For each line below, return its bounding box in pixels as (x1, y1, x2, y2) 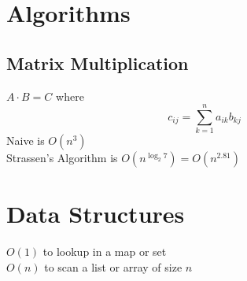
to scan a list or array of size (44, 259, 182, 275)
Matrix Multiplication (6, 50, 189, 75)
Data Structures (6, 198, 185, 230)
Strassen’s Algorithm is (6, 150, 118, 166)
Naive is (6, 132, 45, 149)
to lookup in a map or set (42, 243, 167, 260)
